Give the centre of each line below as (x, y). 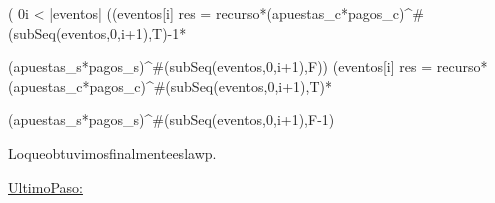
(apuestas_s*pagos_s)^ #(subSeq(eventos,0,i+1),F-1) (171, 119)
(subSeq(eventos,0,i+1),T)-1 (94, 32)
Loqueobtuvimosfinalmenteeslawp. (112, 152)
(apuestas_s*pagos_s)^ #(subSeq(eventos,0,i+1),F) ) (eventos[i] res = (220, 66)
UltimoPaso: (45, 186)
